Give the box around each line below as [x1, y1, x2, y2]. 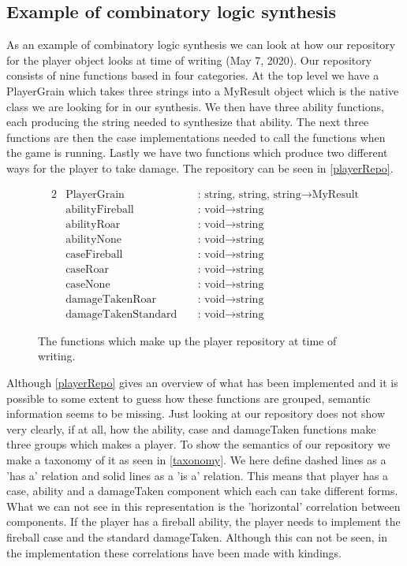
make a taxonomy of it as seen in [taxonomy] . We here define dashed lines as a [6, 451, 386, 467]
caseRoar [65, 263, 109, 275]
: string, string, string [197, 188, 301, 200]
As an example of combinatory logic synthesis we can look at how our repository [6, 36, 396, 53]
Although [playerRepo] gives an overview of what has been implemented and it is [6, 374, 398, 391]
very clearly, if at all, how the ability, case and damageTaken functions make [6, 420, 376, 437]
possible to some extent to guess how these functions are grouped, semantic [6, 389, 371, 406]
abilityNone [65, 233, 121, 245]
